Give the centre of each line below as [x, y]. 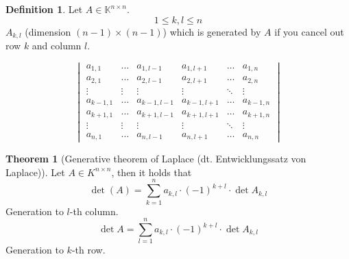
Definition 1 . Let [44, 9]
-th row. [88, 250]
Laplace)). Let [35, 172]
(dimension [48, 31]
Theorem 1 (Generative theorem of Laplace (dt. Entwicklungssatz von [156, 159]
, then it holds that [152, 172]
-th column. [94, 211]
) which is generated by [212, 31]
